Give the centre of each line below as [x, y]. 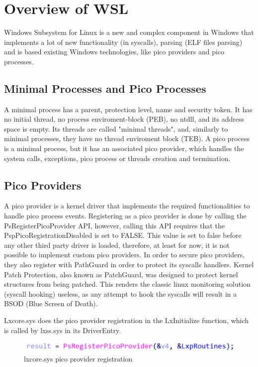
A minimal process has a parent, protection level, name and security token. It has [128, 109]
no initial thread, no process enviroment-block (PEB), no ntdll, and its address [124, 119]
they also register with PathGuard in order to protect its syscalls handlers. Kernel [129, 265]
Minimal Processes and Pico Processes [105, 88]
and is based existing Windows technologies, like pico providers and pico [114, 52]
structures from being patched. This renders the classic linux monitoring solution [127, 284]
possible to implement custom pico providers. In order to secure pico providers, [125, 255]
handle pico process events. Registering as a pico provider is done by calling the [125, 216]
